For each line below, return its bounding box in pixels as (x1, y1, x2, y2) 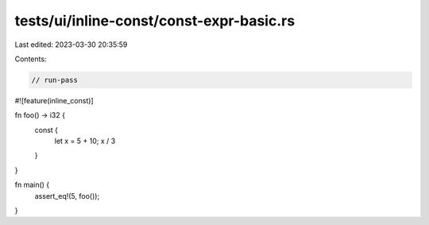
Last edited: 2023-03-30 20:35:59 (14, 40, 128, 49)
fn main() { (14, 180, 50, 190)
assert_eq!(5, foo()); (34, 191, 100, 200)
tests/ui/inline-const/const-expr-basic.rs (14, 12, 296, 29)
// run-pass (31, 76, 79, 84)
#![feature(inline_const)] (14, 95, 95, 105)
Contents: (14, 54, 47, 64)
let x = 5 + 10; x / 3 (54, 136, 116, 146)
